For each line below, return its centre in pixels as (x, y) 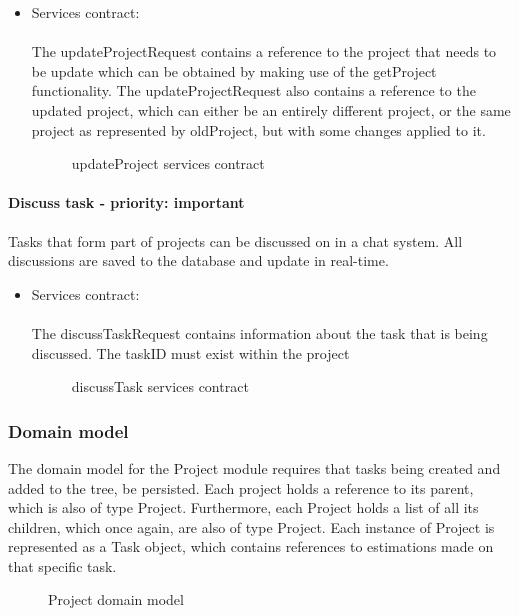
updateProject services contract (168, 163)
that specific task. (62, 565)
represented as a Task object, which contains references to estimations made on (251, 546)
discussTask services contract (160, 386)
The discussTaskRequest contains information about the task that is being (259, 332)
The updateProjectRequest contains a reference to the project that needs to (264, 51)
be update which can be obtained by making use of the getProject (234, 70)
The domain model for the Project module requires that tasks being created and (254, 467)
